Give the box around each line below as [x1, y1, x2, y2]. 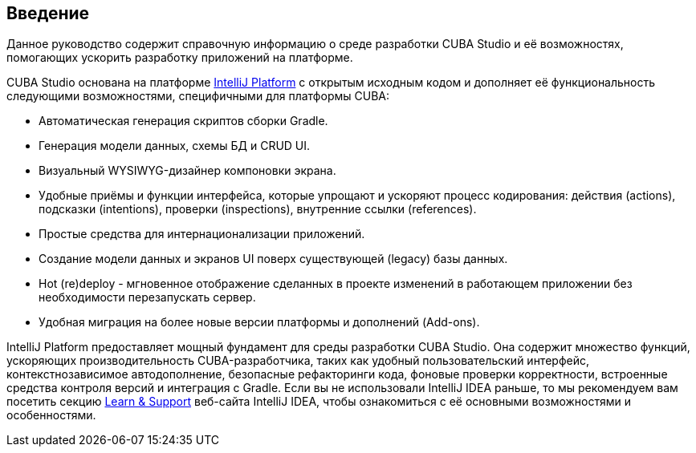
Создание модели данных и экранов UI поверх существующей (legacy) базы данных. [39, 252, 508, 266]
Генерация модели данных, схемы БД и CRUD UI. [39, 139, 311, 153]
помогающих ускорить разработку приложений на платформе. [6, 51, 353, 65]
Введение [6, 3, 90, 23]
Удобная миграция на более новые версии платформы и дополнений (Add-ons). [39, 315, 480, 330]
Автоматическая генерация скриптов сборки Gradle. [39, 114, 328, 128]
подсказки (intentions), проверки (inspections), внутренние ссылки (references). [39, 202, 477, 216]
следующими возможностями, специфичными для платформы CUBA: [6, 89, 389, 103]
